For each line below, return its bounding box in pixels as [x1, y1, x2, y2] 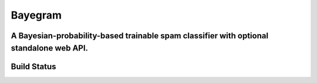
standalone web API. [11, 43, 88, 53]
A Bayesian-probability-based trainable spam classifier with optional [11, 31, 269, 41]
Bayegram [11, 9, 62, 21]
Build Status [11, 62, 56, 71]
